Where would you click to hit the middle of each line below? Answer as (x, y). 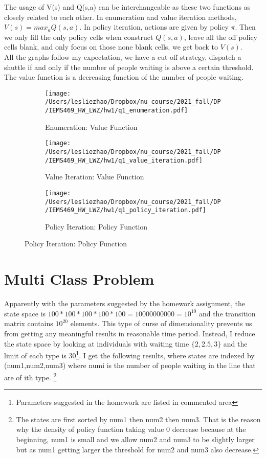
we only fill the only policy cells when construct (79, 37)
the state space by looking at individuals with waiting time (97, 343)
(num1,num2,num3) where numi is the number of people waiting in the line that (130, 365)
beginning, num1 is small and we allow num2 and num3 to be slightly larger (135, 439)
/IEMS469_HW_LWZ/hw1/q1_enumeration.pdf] (117, 111)
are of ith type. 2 (30, 376)
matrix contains (29, 323)
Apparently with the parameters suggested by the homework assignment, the (125, 303)
